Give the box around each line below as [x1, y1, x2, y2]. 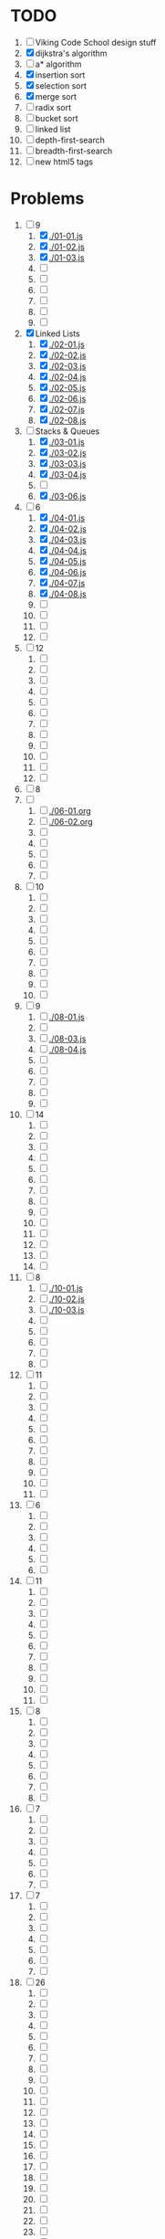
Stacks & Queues [35, 426, 100, 437]
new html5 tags [35, 156, 94, 167]
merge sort [35, 90, 77, 101]
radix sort [35, 101, 72, 112]
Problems [10, 188, 85, 209]
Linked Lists [35, 328, 80, 339]
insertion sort [35, 69, 86, 80]
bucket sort [35, 112, 78, 123]
